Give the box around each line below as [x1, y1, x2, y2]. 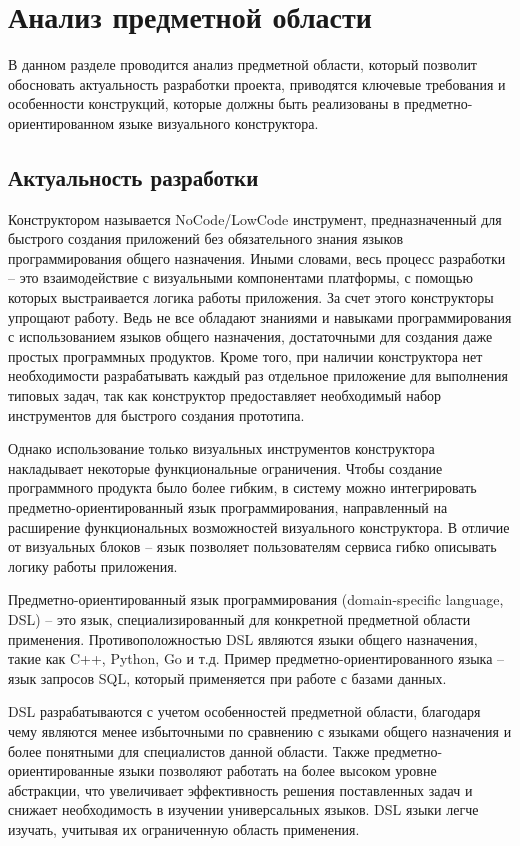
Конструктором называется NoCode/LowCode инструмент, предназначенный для [8, 208, 502, 229]
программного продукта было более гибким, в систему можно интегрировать [8, 477, 477, 498]
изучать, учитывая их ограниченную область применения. [8, 818, 360, 839]
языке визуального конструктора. [118, 112, 319, 133]
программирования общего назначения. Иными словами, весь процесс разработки [8, 247, 506, 268]
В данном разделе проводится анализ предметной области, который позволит [8, 54, 477, 75]
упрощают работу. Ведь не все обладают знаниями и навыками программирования [8, 306, 512, 327]
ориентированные [8, 760, 115, 781]
